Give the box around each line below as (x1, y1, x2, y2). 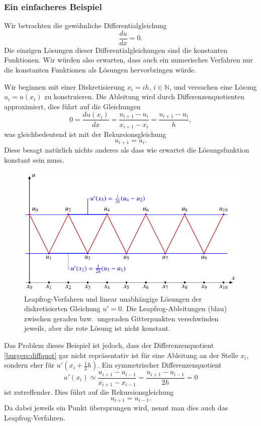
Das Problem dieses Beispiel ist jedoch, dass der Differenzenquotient (4, 339, 214, 350)
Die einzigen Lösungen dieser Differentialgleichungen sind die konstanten (4, 44, 227, 55)
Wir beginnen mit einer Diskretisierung (4, 81, 125, 92)
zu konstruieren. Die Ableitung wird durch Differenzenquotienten (44, 91, 244, 102)
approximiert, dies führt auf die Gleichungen (4, 101, 141, 111)
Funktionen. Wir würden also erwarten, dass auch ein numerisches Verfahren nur (4, 54, 253, 65)
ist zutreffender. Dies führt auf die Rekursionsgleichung (4, 387, 174, 397)
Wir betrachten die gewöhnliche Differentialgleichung (4, 20, 167, 31)
